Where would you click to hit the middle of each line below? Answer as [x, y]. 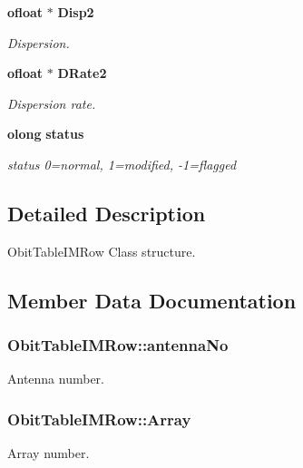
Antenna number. [56, 379]
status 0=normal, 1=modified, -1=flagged [122, 164]
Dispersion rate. [52, 103]
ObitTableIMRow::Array [99, 419]
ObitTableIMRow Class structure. [102, 251]
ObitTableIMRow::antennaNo [118, 345]
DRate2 [82, 73]
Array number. [49, 453]
